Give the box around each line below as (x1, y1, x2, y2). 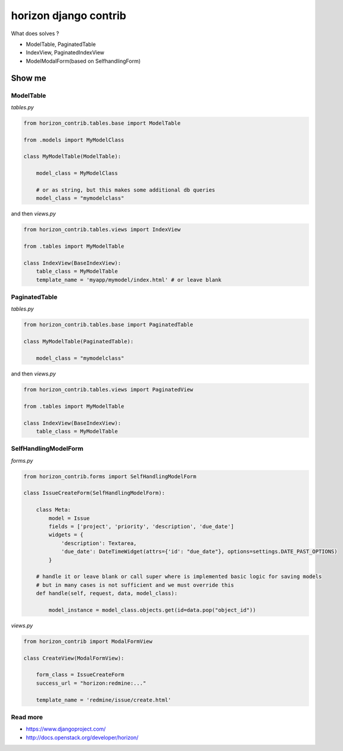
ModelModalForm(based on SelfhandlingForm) (26, 57, 141, 64)
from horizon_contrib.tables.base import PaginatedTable (23, 321, 194, 328)
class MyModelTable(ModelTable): (23, 153, 121, 160)
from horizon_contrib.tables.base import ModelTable (23, 119, 181, 127)
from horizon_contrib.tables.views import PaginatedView (23, 386, 194, 393)
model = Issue (48, 515, 90, 522)
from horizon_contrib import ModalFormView (23, 638, 153, 645)
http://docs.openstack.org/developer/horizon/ (26, 734, 139, 741)
